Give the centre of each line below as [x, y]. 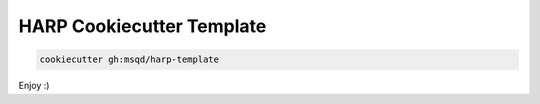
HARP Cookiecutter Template [142, 26]
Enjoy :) [34, 86]
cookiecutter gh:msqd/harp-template [129, 59]
